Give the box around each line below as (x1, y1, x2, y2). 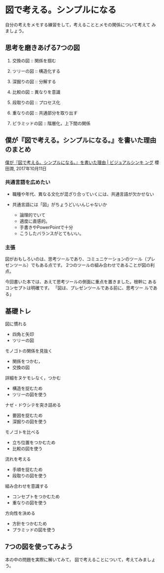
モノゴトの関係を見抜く (5, 348, 53, 354)
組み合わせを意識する (5, 483, 48, 489)
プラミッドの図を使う (12, 527, 55, 533)
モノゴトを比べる (5, 429, 40, 435)
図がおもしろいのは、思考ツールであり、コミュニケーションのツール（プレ (5, 256, 156, 262)
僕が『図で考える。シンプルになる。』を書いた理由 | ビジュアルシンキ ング (5, 159, 154, 165)
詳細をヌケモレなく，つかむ (5, 375, 61, 381)
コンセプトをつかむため (12, 493, 60, 499)
